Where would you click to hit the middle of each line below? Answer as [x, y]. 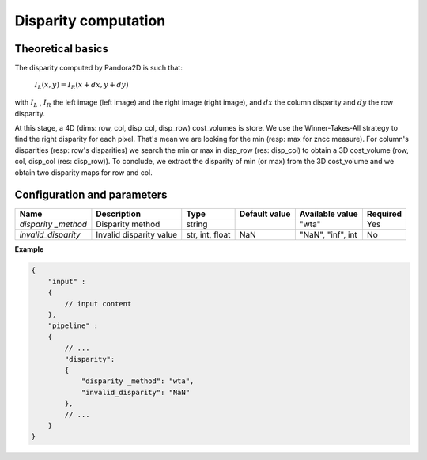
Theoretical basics [62, 49]
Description [119, 214]
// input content [98, 304]
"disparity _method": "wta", [138, 381]
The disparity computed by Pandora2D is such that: [99, 68]
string [197, 224]
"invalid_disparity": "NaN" [135, 392]
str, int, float [208, 235]
